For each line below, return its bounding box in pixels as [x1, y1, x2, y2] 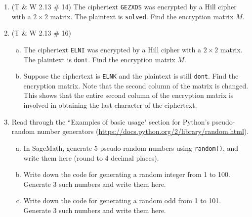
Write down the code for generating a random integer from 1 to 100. [23, 169, 230, 179]
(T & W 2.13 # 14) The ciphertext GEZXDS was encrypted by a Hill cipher [11, 1, 237, 11]
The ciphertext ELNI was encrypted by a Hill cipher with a [23, 44, 201, 54]
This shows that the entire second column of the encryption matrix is [23, 90, 234, 100]
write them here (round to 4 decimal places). [23, 152, 159, 163]
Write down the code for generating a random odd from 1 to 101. [23, 195, 221, 206]
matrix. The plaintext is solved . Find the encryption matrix [50, 11, 234, 21]
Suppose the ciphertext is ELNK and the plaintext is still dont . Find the [23, 71, 239, 81]
